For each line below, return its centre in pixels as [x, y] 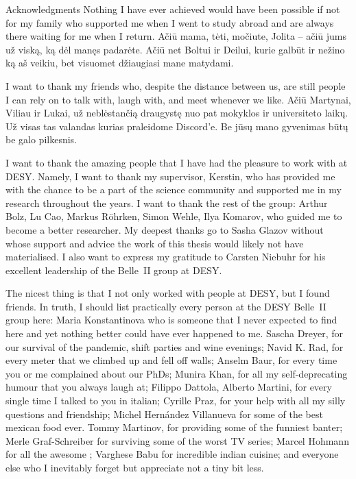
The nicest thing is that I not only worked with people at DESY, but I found [168, 293]
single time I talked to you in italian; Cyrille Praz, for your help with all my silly [176, 401]
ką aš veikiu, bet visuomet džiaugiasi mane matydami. [120, 63]
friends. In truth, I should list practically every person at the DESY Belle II [166, 306]
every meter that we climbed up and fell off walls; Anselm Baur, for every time [171, 360]
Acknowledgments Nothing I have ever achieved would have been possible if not [173, 9]
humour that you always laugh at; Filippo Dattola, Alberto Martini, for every [169, 387]
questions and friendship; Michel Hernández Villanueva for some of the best [164, 414]
